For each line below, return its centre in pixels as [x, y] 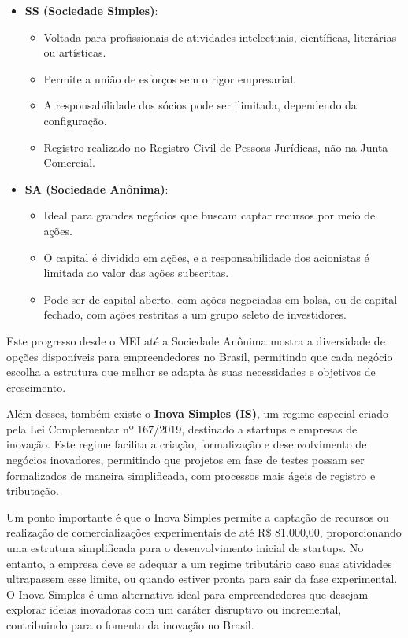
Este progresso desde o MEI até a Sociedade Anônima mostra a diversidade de [196, 340]
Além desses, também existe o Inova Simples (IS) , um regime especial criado [197, 413]
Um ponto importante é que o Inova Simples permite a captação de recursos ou [198, 516]
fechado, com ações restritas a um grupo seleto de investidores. [195, 314]
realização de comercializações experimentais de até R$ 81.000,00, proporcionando [204, 532]
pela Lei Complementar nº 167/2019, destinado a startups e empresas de [182, 428]
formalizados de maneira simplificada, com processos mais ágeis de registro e [191, 475]
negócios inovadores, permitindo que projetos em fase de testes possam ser [185, 460]
